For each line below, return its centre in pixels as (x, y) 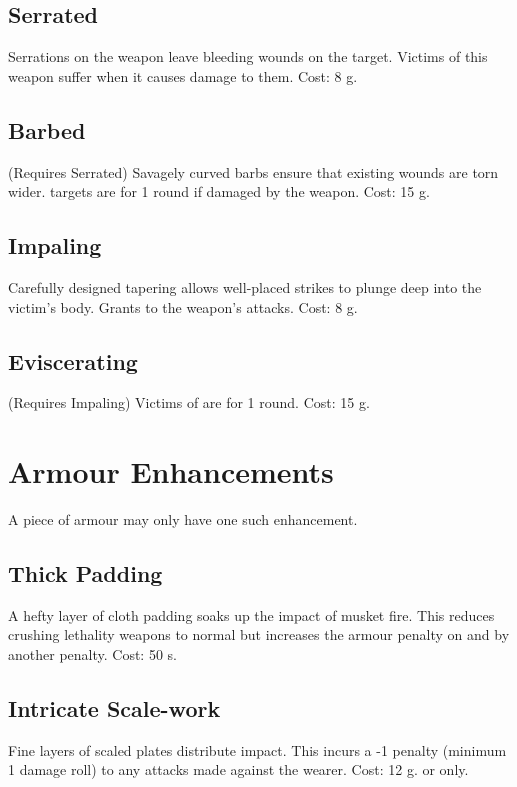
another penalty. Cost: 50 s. (92, 654)
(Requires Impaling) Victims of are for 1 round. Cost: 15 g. (189, 402)
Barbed (47, 129)
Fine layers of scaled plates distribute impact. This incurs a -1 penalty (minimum (257, 749)
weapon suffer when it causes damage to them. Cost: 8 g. (183, 75)
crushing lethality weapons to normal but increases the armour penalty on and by (259, 634)
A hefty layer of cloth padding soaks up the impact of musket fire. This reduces (251, 614)
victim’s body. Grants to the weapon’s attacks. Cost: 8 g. (183, 306)
